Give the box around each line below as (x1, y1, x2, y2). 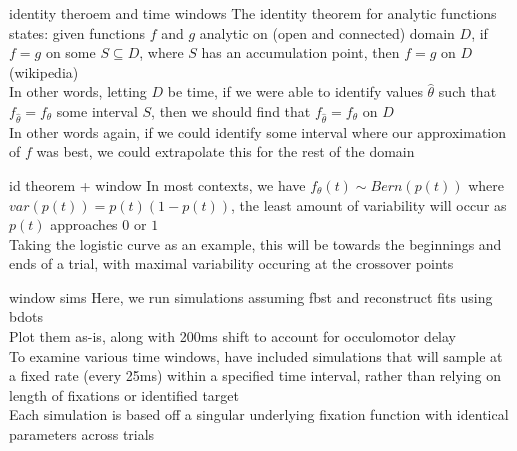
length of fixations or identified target (9, 384, 240, 405)
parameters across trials (9, 424, 155, 445)
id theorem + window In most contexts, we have (9, 174, 306, 195)
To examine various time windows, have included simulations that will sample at (9, 345, 503, 366)
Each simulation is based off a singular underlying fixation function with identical (9, 404, 509, 425)
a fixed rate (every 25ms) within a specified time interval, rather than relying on (9, 365, 501, 386)
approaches (50, 214, 118, 235)
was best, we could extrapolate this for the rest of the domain (36, 141, 415, 162)
